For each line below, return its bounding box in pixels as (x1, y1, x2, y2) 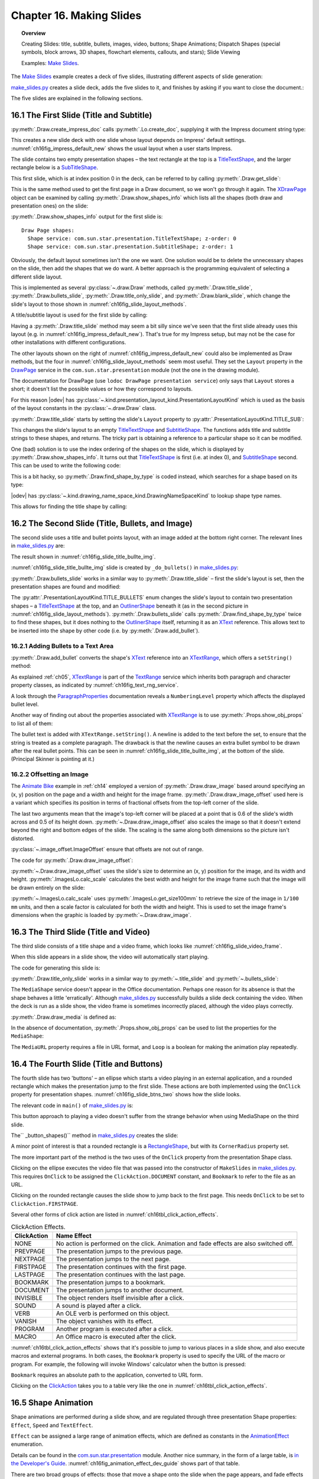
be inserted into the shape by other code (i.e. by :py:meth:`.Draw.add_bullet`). (11, 627, 200, 634)
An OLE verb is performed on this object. (56, 1309, 170, 1317)
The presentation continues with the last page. (56, 1270, 185, 1278)
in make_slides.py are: (11, 542, 65, 550)
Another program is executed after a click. (56, 1325, 174, 1333)
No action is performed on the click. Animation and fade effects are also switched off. (56, 1239, 294, 1248)
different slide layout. (11, 273, 63, 280)
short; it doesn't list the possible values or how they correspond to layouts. (11, 385, 193, 393)
